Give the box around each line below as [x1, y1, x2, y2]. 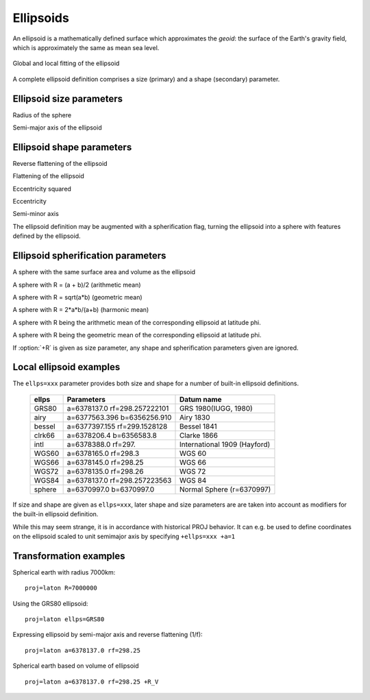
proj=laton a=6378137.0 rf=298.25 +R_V [25, 677, 159, 686]
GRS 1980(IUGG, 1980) [179, 403, 253, 413]
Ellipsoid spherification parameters [12, 250, 166, 262]
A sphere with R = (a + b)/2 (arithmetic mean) [12, 280, 141, 289]
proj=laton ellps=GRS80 [25, 616, 105, 623]
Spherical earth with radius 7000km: [12, 568, 116, 576]
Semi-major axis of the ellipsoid [12, 123, 102, 132]
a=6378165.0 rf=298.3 [66, 448, 140, 458]
